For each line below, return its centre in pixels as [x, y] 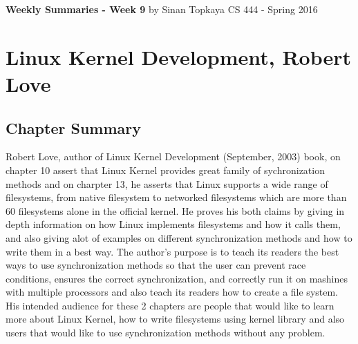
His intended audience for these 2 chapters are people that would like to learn [170, 305]
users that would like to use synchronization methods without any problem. [166, 333]
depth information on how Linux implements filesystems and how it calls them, [173, 224]
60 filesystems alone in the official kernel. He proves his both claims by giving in [175, 210]
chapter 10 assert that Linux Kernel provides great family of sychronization [165, 170]
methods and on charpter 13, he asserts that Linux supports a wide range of [167, 183]
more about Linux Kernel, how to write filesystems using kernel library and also [175, 319]
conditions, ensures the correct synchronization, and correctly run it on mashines [177, 278]
